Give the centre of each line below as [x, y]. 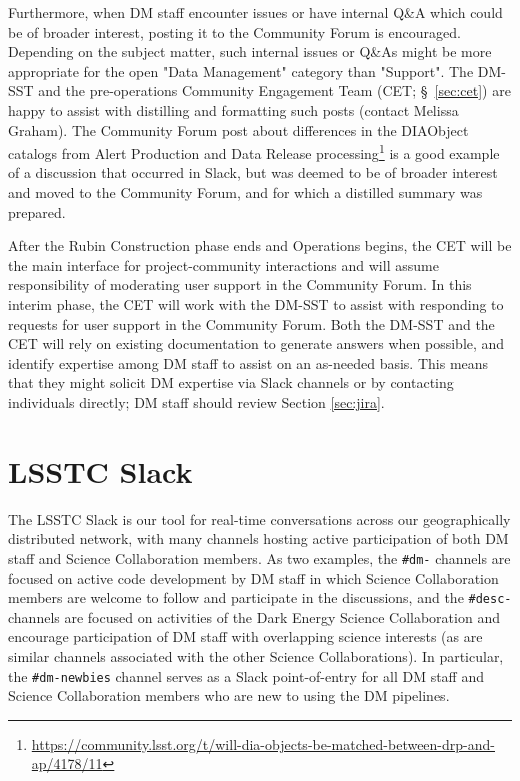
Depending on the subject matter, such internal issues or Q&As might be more [250, 51]
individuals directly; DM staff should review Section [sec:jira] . [196, 401]
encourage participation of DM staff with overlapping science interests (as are [245, 636]
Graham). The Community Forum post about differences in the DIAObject [238, 129]
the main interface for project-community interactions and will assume [223, 264]
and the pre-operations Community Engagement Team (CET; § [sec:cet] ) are [274, 90]
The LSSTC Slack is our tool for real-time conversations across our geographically [259, 518]
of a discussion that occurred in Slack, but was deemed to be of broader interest [253, 172]
